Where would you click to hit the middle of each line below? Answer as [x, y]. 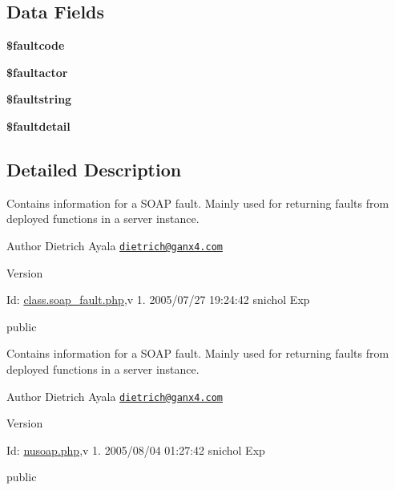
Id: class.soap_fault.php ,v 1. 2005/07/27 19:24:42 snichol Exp [158, 300]
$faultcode [36, 45]
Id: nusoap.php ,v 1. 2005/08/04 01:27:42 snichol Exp [136, 450]
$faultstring [39, 99]
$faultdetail [38, 126]
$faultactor [37, 72]
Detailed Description [94, 169]
